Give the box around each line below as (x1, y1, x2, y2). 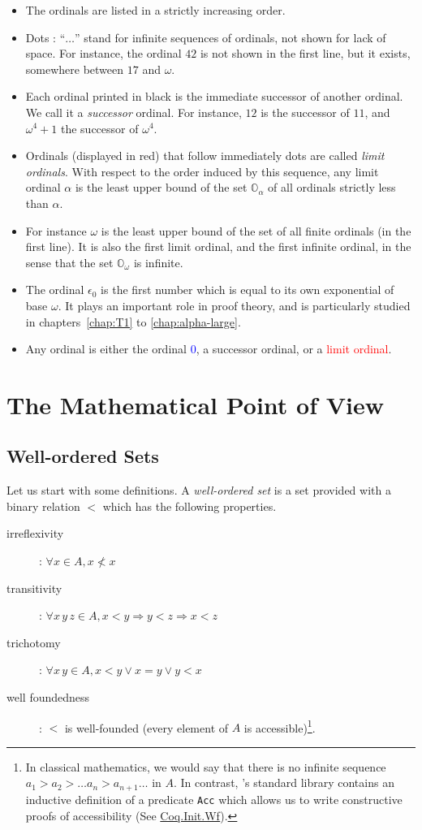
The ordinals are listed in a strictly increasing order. (25, 2, 286, 18)
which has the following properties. (102, 497, 277, 514)
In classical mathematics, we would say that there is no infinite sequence (25, 758, 386, 775)
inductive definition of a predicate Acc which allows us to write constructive (25, 790, 403, 807)
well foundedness (6, 689, 90, 706)
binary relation (6, 497, 80, 514)
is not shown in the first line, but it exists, (200, 45, 411, 62)
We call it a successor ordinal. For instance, (25, 103, 242, 120)
